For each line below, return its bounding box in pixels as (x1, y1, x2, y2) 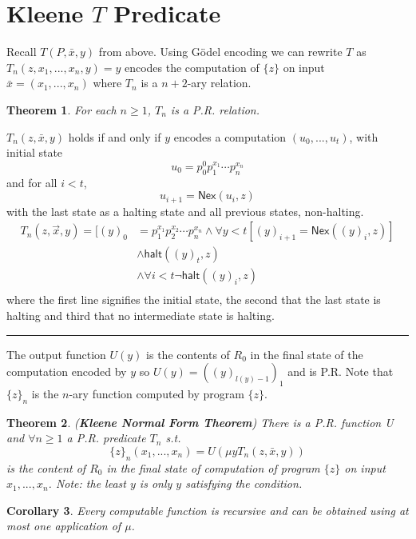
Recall (6, 43, 37, 60)
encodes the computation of (124, 58, 260, 75)
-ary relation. (187, 74, 252, 91)
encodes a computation (173, 128, 287, 145)
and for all (6, 174, 57, 190)
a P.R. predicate (66, 429, 146, 446)
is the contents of (146, 345, 230, 362)
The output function (6, 345, 106, 362)
